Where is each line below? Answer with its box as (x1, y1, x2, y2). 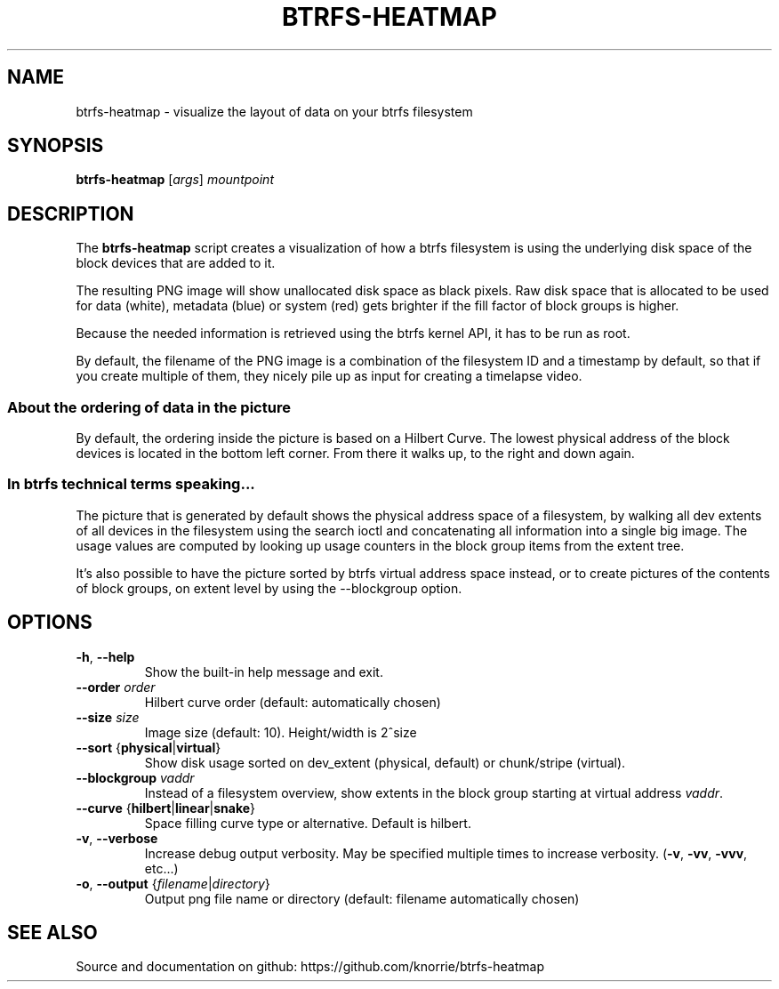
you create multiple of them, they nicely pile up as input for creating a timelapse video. (76, 368, 582, 384)
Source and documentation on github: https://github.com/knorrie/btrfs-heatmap (76, 959, 544, 975)
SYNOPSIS (7, 134, 104, 157)
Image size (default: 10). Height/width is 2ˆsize (144, 724, 417, 740)
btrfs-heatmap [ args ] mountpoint (76, 172, 274, 188)
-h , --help (76, 648, 135, 664)
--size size (76, 709, 140, 725)
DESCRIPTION (7, 202, 134, 225)
